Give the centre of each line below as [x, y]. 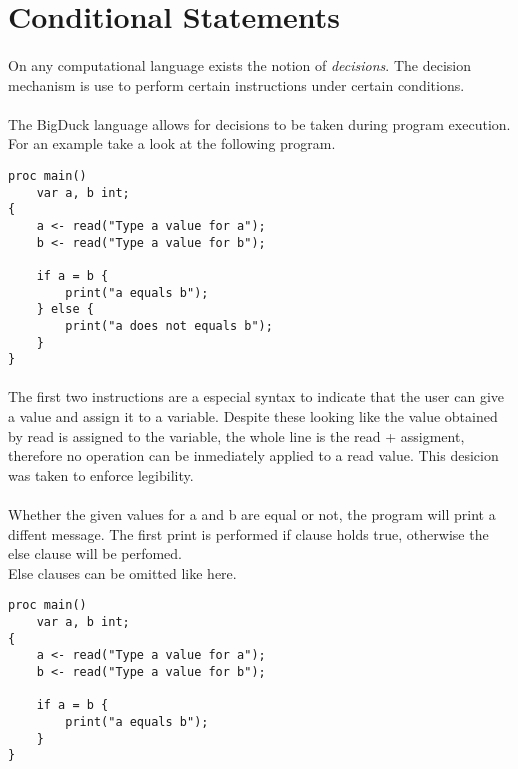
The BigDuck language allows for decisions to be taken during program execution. [259, 123]
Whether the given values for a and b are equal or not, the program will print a [252, 513]
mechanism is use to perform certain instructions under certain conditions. [236, 84]
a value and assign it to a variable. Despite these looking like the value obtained [253, 416]
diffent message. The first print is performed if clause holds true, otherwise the [248, 533]
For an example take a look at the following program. [172, 143]
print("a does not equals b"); [169, 325]
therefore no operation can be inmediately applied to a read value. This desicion [253, 455]
